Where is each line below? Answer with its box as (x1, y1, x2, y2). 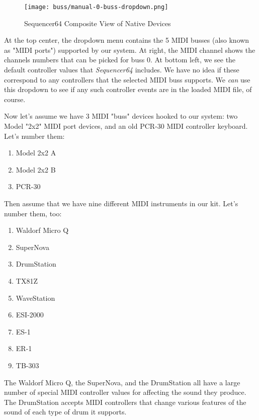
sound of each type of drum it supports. (4, 406, 127, 417)
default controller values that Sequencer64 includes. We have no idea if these (4, 64, 239, 75)
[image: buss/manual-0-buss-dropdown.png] (24, 4, 168, 11)
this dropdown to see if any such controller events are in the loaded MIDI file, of (4, 84, 252, 95)
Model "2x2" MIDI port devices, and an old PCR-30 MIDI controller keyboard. (4, 121, 248, 131)
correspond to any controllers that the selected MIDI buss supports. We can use (4, 74, 250, 85)
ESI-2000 (16, 309, 44, 320)
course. (4, 94, 26, 104)
